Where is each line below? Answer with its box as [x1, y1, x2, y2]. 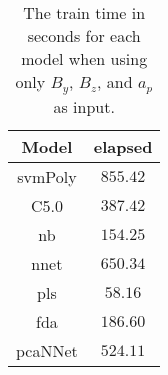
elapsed [93, 134, 153, 158]
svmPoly [17, 164, 77, 188]
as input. [53, 94, 115, 118]
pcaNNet [16, 338, 78, 362]
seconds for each [27, 24, 141, 47]
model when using [21, 47, 148, 70]
